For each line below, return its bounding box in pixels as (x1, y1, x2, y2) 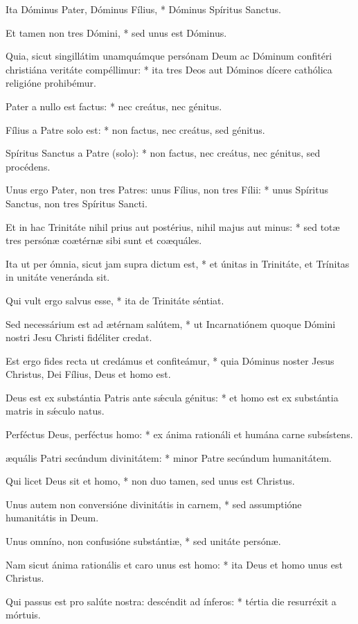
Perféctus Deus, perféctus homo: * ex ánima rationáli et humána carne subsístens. (6, 427, 353, 442)
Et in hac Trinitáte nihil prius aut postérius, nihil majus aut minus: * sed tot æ (6, 219, 340, 234)
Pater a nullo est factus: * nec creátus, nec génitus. (6, 98, 222, 113)
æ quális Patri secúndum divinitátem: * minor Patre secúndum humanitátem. (6, 450, 332, 465)
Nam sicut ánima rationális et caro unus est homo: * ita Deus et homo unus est (6, 557, 343, 571)
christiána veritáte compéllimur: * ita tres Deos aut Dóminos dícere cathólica (6, 62, 332, 76)
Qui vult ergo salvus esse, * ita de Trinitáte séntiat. (6, 293, 224, 307)
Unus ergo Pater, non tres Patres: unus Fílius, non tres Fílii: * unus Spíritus (6, 182, 329, 197)
